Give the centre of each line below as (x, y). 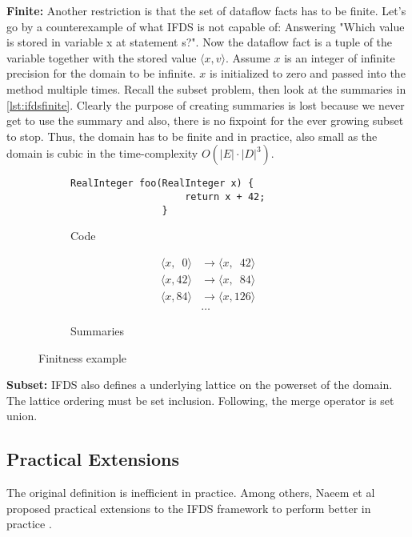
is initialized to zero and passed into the (307, 73)
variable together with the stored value (102, 57)
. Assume (248, 57)
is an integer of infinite (340, 57)
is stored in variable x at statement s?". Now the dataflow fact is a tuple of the (200, 42)
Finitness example (83, 357)
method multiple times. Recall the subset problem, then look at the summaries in (206, 88)
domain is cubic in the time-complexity (102, 153)
